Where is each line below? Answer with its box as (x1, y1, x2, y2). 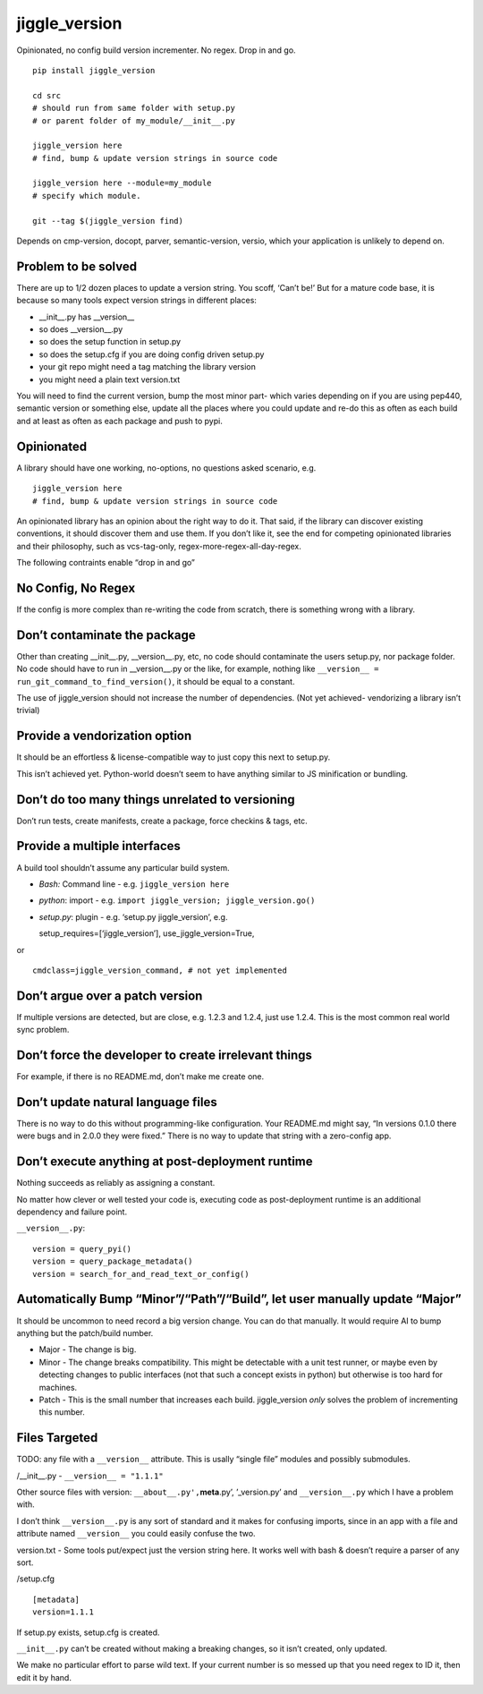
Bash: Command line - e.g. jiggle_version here (38, 878, 230, 890)
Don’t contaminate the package (16, 627, 196, 643)
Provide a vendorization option (16, 728, 192, 744)
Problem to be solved (16, 259, 138, 274)
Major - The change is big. (38, 1344, 137, 1355)
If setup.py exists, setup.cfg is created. (16, 1627, 160, 1638)
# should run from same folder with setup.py (32, 103, 236, 114)
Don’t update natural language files (16, 1094, 218, 1110)
